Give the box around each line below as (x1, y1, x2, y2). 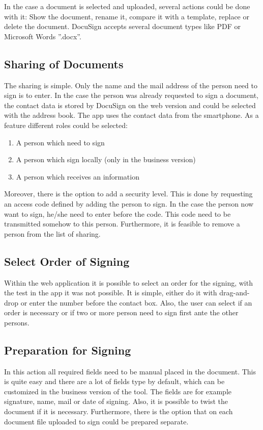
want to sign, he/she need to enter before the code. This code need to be (4, 208, 231, 219)
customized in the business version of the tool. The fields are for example (4, 386, 231, 396)
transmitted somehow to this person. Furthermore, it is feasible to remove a (4, 218, 240, 229)
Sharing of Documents (4, 56, 124, 71)
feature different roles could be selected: (4, 119, 128, 130)
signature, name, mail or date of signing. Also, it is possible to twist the (4, 396, 228, 407)
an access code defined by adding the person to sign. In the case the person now (4, 198, 254, 209)
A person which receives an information (16, 171, 139, 182)
